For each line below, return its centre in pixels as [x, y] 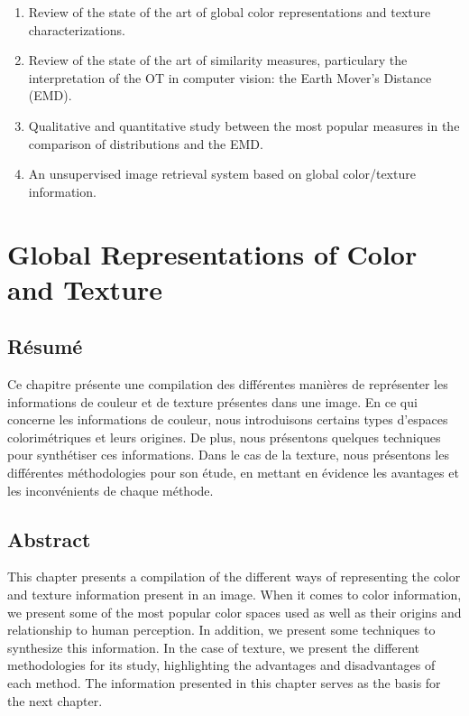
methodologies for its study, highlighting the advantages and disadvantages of [221, 665]
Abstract [49, 539]
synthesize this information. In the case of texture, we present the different [214, 647]
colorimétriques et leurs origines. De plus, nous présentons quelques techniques [224, 437]
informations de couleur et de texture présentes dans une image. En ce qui [212, 401]
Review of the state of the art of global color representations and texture [230, 12]
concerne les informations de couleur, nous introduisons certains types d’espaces [228, 419]
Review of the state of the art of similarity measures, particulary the [218, 60]
